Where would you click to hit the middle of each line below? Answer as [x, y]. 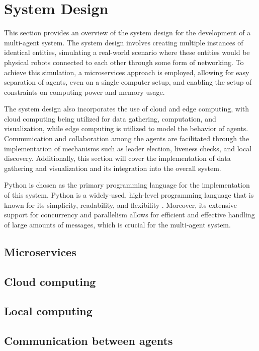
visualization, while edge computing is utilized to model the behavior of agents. [126, 128]
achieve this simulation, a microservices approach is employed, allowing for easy [127, 72]
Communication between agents [89, 341]
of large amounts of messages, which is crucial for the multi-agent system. [117, 224]
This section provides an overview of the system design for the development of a [127, 33]
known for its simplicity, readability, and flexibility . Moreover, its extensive [120, 204]
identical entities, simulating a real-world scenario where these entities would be [127, 52]
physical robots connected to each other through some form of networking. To [124, 62]
